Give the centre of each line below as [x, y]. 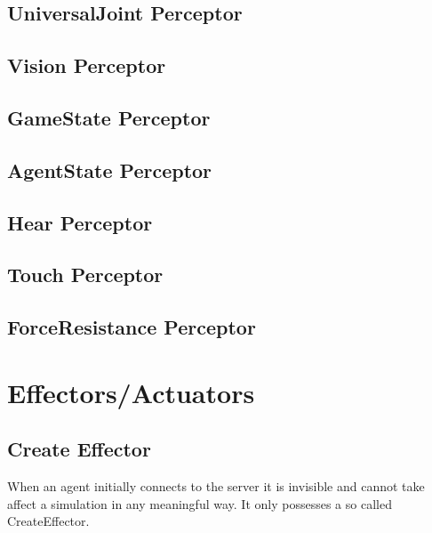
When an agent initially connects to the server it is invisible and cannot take [216, 486]
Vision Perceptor [87, 65]
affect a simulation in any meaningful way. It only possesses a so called [200, 503]
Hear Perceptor [80, 222]
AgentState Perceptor [110, 170]
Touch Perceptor [85, 275]
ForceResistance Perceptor [132, 327]
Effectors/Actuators [131, 392]
